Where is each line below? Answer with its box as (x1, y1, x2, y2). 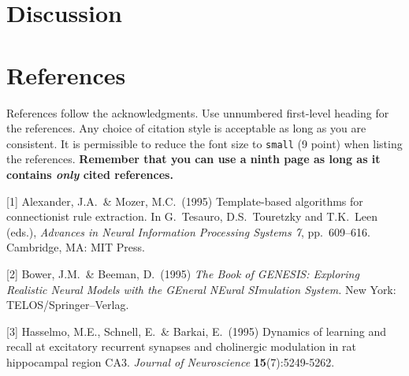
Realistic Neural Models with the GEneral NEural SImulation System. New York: (6, 281, 396, 297)
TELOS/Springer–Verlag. (6, 296, 129, 313)
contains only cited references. (6, 166, 173, 182)
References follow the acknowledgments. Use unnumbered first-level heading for (6, 104, 389, 121)
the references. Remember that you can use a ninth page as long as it (6, 151, 381, 167)
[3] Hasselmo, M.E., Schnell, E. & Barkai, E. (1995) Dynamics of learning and (6, 322, 386, 339)
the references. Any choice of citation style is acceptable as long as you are (6, 120, 366, 136)
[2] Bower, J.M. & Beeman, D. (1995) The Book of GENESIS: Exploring (6, 265, 359, 281)
